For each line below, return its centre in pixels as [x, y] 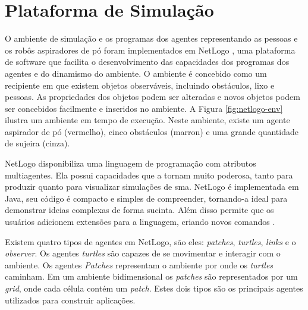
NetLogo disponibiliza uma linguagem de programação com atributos [131, 163]
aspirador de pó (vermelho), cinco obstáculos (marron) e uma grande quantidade [152, 131]
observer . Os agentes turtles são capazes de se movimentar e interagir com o [143, 253]
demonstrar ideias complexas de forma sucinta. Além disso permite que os [139, 210]
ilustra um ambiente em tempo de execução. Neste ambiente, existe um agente [147, 120]
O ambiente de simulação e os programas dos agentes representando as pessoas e [151, 38]
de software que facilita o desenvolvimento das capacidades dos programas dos [147, 62]
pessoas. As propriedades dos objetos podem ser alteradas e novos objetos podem [153, 97]
